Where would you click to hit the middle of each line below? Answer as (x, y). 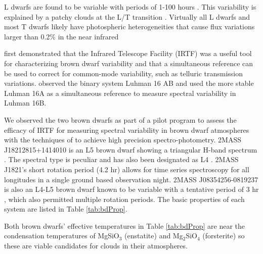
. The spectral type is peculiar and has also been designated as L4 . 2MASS (121, 159)
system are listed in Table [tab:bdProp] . (66, 209)
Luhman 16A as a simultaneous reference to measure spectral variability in (120, 93)
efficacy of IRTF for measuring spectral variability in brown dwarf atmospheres (127, 130)
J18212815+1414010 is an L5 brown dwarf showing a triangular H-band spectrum (131, 149)
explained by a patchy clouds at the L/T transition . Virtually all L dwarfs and (127, 16)
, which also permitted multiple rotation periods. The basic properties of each (124, 199)
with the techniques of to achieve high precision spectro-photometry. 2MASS (123, 140)
